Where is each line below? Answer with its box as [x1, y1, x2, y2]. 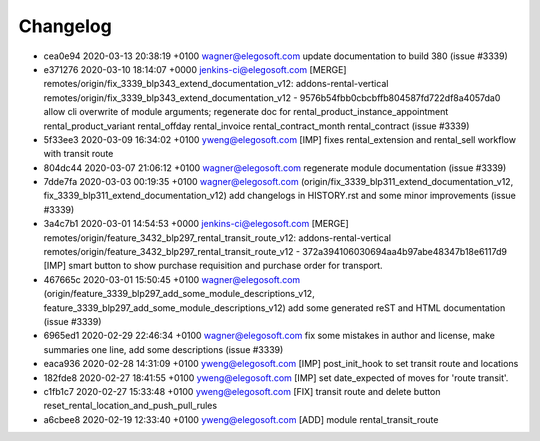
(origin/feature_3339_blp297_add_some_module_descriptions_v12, [43, 288, 315, 300]
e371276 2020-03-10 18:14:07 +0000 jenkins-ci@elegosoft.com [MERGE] [43, 63, 347, 75]
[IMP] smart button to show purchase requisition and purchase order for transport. [43, 260, 384, 272]
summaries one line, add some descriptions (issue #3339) [43, 343, 284, 355]
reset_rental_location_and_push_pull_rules [43, 400, 218, 412]
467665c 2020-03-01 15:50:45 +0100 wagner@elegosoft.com [43, 273, 301, 285]
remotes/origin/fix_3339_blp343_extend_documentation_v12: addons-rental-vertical [43, 78, 389, 90]
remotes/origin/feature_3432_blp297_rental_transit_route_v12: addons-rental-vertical [43, 231, 392, 244]
